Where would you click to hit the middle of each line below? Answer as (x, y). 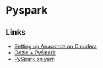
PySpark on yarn (35, 59)
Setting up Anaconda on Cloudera (55, 46)
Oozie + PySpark (35, 53)
